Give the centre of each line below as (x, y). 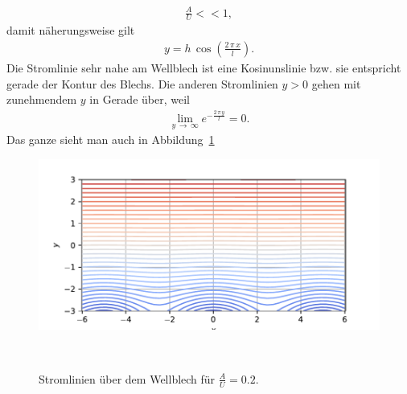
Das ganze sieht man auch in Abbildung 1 (111, 140)
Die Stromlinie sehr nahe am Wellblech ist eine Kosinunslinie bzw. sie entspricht (204, 68)
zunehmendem (42, 99)
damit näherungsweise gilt (71, 30)
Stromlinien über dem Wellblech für (127, 378)
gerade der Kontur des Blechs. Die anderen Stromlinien (142, 83)
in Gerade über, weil (140, 99)
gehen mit (336, 83)
